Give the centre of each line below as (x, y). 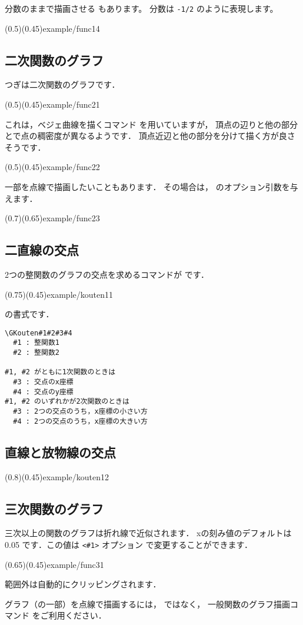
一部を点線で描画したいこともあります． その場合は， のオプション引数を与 (151, 187)
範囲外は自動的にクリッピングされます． (83, 584)
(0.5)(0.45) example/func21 (52, 104)
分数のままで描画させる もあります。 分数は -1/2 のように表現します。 (141, 8)
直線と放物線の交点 (60, 452)
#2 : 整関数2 (36, 353)
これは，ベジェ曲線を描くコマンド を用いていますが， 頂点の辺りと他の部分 (151, 124)
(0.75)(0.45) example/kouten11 (59, 294)
